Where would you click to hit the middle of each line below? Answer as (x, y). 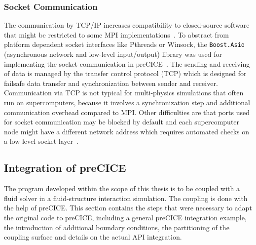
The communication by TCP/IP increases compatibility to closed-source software (127, 25)
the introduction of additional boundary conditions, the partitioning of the (117, 227)
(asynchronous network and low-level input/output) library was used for (113, 54)
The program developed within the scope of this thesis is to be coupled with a (122, 188)
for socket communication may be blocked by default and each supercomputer (122, 122)
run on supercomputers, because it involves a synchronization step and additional (127, 102)
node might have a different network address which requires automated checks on (127, 131)
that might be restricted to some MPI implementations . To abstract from (117, 34)
